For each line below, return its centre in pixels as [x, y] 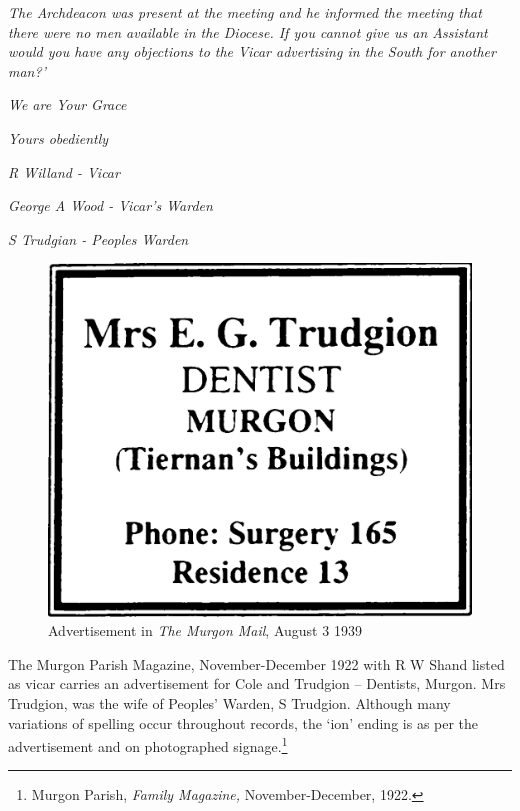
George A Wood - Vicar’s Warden [110, 205]
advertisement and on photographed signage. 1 [148, 744]
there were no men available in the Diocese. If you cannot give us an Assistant [248, 31]
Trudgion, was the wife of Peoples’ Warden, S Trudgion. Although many [229, 702]
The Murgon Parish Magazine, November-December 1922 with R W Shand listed [256, 663]
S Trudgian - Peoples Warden [98, 238]
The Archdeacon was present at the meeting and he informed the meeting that [245, 12]
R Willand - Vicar [64, 171]
